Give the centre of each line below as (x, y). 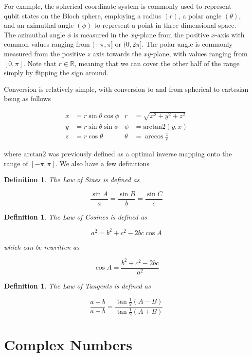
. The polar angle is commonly (187, 44)
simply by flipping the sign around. (56, 73)
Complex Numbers (68, 345)
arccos (154, 137)
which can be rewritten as (42, 246)
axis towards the (117, 53)
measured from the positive (45, 53)
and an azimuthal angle (39, 25)
